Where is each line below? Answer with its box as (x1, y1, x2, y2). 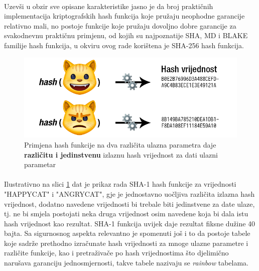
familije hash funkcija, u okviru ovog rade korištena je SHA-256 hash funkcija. (4, 40, 244, 50)
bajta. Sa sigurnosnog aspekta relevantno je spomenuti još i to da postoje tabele (4, 228, 250, 238)
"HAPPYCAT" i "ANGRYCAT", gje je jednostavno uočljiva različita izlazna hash (4, 188, 255, 199)
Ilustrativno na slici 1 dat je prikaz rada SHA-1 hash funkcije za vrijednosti (4, 179, 236, 189)
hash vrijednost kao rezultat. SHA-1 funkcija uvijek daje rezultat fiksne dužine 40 (4, 218, 255, 228)
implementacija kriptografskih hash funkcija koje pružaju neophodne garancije (4, 11, 245, 21)
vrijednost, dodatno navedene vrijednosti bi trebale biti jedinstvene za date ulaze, (4, 198, 255, 209)
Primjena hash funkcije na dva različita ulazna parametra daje (24, 139, 216, 150)
